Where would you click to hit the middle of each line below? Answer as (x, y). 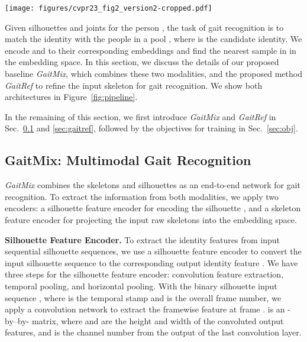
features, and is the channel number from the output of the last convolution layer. (153, 332)
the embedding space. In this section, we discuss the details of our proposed (142, 62)
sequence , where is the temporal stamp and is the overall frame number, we (143, 297)
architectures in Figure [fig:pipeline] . (71, 97)
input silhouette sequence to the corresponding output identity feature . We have (151, 262)
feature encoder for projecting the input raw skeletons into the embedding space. (151, 219)
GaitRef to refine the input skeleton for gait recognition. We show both (134, 85)
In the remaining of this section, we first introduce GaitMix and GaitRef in (140, 116)
